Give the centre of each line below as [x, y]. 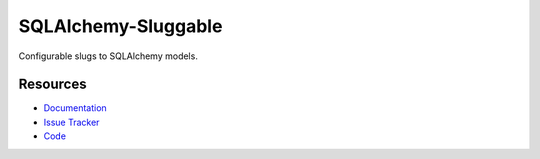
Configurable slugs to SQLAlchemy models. [108, 56]
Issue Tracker [71, 122]
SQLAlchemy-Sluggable [120, 26]
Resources [52, 84]
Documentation [75, 108]
